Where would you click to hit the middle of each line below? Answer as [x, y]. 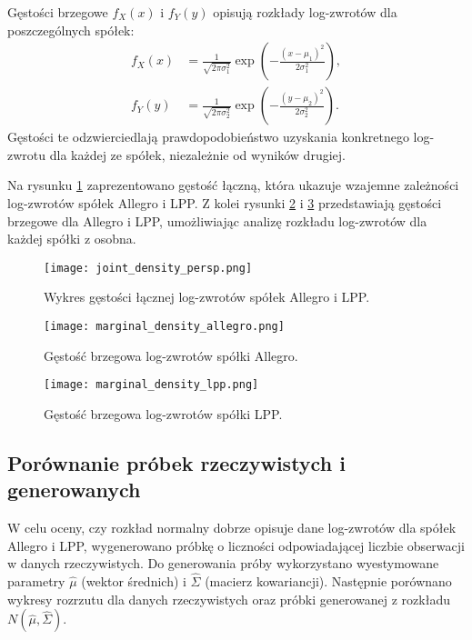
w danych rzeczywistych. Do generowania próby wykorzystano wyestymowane [223, 563]
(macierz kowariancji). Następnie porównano [328, 581]
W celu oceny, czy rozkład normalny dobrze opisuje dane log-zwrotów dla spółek [232, 528]
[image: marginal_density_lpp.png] [151, 385]
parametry [36, 581]
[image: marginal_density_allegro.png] [164, 327]
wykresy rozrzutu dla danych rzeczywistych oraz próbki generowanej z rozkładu [229, 599]
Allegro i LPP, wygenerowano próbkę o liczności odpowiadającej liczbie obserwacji [236, 545]
